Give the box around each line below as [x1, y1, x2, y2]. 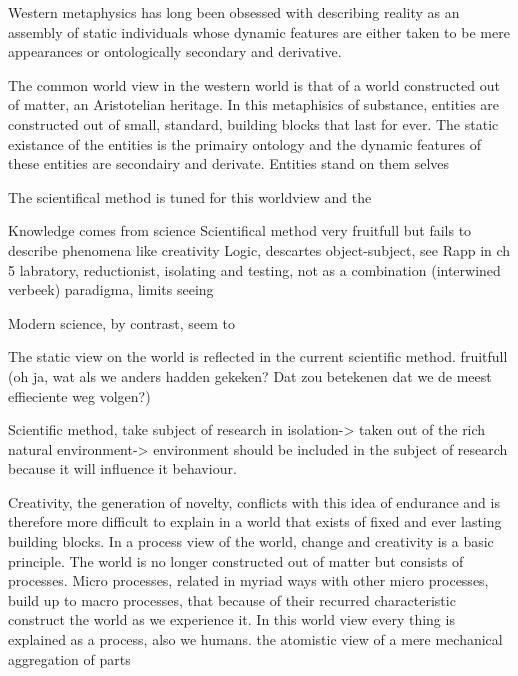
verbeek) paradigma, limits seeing [8, 279, 214, 300]
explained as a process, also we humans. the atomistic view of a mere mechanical [8, 629, 503, 650]
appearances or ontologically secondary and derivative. [8, 41, 342, 62]
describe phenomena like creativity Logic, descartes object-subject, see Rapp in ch [8, 239, 511, 260]
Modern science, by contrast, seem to [8, 312, 235, 333]
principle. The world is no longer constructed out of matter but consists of [8, 550, 464, 571]
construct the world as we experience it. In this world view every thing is [8, 609, 455, 630]
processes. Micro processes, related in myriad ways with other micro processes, [8, 570, 489, 591]
